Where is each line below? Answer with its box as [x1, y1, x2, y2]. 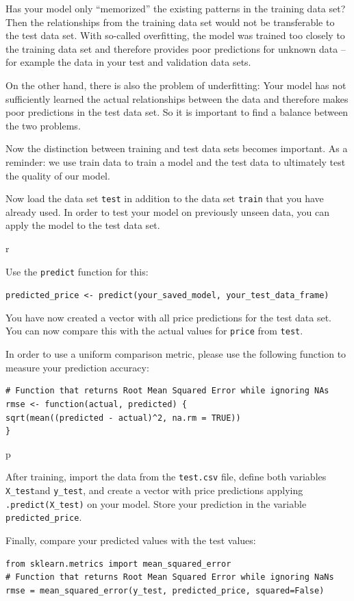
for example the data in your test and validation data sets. [5, 55, 251, 69]
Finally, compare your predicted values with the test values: [5, 532, 256, 547]
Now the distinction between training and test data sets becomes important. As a [5, 141, 348, 156]
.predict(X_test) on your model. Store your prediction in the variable [5, 496, 307, 511]
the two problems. [5, 118, 81, 132]
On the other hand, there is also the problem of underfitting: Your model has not [5, 77, 346, 92]
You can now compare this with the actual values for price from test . [5, 323, 303, 338]
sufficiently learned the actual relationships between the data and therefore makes [5, 91, 349, 106]
